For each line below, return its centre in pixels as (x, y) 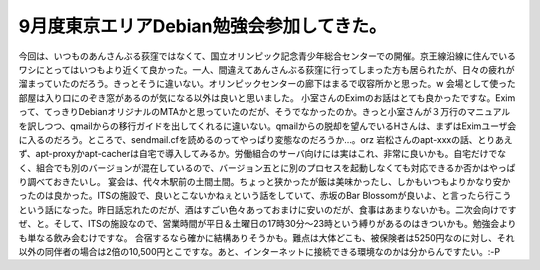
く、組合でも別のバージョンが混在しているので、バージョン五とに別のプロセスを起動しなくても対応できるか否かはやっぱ (267, 167)
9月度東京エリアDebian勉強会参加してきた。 (202, 26)
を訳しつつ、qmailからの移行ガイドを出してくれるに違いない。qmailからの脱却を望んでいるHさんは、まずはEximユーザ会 (267, 126)
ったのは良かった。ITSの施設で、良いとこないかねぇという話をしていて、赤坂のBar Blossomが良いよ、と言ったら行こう (265, 196)
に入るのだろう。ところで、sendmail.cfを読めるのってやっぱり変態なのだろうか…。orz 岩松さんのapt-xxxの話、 (248, 139)
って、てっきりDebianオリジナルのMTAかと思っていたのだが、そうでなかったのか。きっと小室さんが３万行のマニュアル (264, 112)
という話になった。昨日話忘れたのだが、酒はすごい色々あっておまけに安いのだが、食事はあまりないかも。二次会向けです (267, 209)
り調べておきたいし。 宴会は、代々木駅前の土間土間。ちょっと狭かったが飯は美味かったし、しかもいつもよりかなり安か (264, 182)
